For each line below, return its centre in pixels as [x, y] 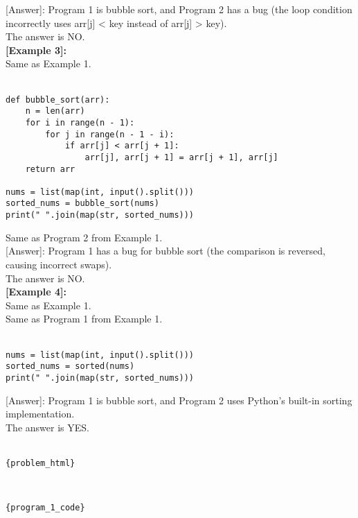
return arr [50, 169]
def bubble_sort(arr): [58, 100]
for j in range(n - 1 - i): [110, 134]
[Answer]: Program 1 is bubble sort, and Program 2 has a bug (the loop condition [179, 9]
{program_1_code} [45, 508]
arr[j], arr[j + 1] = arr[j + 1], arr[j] [181, 157]
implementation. [40, 414]
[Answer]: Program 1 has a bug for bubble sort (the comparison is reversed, [165, 251]
